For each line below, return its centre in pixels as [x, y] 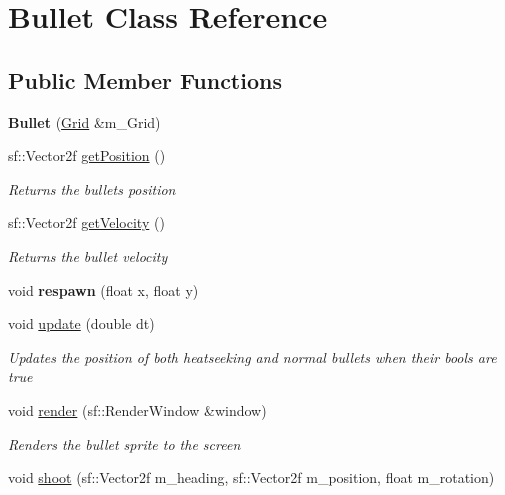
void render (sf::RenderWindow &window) [137, 409]
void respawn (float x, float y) [103, 289]
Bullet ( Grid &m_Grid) [84, 121]
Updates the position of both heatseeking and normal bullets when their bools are [252, 356]
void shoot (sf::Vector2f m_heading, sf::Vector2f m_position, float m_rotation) [251, 477]
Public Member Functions [145, 79]
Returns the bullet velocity [88, 255]
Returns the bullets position [92, 188]
